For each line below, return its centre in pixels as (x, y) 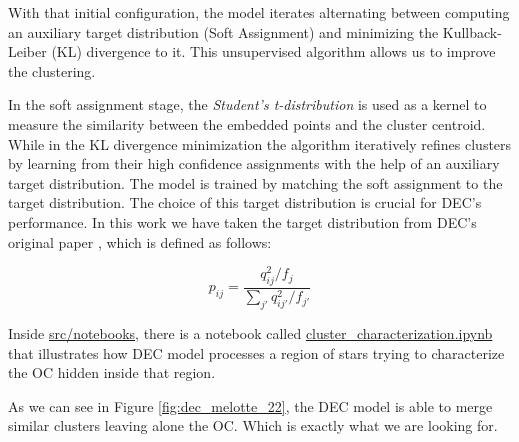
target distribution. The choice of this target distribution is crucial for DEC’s (245, 202)
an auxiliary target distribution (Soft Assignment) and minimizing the (223, 31)
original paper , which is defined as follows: (140, 241)
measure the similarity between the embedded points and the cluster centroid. (247, 123)
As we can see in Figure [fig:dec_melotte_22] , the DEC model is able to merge (250, 405)
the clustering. (52, 70)
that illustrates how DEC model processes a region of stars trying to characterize (256, 352)
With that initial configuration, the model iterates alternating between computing (259, 12)
